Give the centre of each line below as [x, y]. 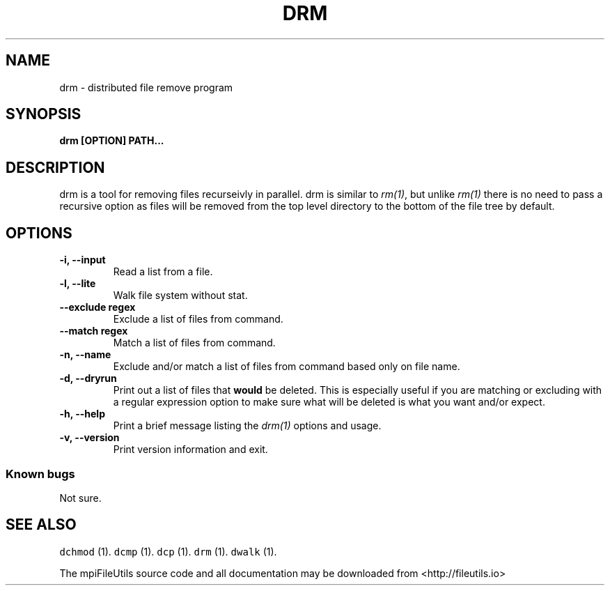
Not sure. [80, 498]
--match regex [94, 331]
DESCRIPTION [55, 167]
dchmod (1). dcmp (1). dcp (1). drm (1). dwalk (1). [168, 551]
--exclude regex [97, 307]
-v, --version [89, 438]
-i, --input [83, 260]
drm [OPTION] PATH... [112, 141]
